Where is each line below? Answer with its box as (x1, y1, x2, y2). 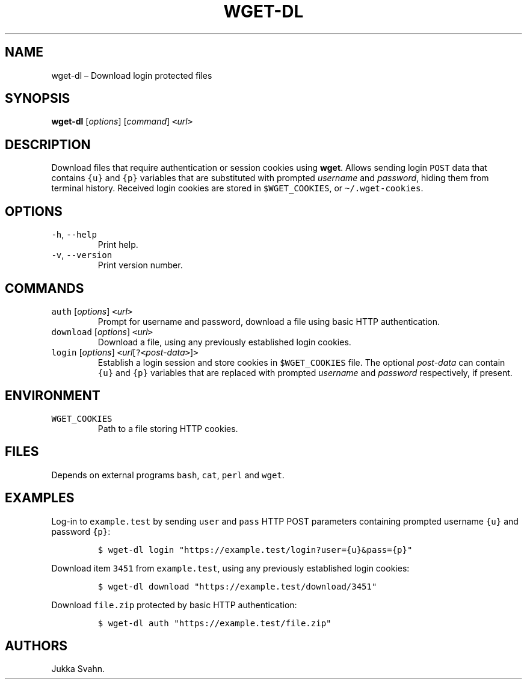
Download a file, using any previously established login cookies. (97, 336, 351, 347)
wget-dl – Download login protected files (51, 70, 212, 81)
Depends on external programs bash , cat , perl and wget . (51, 469, 285, 480)
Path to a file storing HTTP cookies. (97, 423, 238, 434)
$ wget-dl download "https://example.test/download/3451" (97, 581, 377, 591)
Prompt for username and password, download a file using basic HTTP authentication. (97, 316, 440, 327)
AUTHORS (5, 638, 68, 653)
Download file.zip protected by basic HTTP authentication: (51, 599, 297, 610)
